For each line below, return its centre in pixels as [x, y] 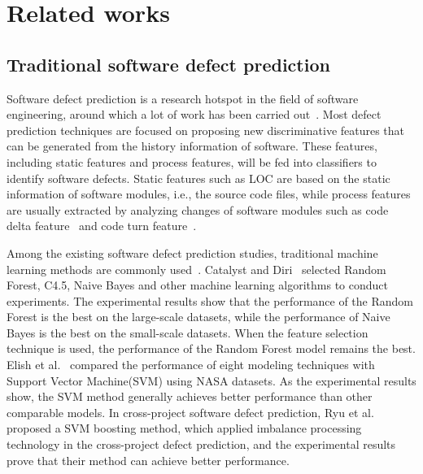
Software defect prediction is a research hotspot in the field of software [183, 98]
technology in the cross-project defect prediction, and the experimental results [201, 444]
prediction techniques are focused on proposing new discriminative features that [206, 130]
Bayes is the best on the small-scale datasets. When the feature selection [188, 332]
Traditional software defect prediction [168, 64]
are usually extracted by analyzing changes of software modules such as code [198, 209]
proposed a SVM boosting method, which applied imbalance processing [184, 428]
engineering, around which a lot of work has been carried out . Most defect [194, 114]
